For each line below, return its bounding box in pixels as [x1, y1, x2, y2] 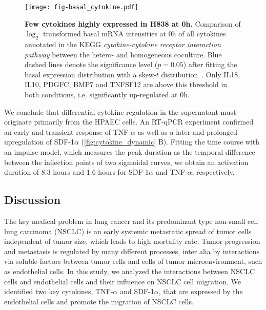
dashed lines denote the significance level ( [25, 59, 158, 70]
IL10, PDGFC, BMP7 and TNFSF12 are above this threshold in [25, 79, 228, 90]
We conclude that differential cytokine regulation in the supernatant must [4, 106, 236, 117]
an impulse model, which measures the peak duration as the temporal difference [4, 146, 255, 157]
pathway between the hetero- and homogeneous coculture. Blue [25, 49, 222, 59]
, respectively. [192, 167, 235, 177]
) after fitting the [183, 59, 237, 70]
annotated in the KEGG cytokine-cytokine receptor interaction [25, 39, 221, 50]
